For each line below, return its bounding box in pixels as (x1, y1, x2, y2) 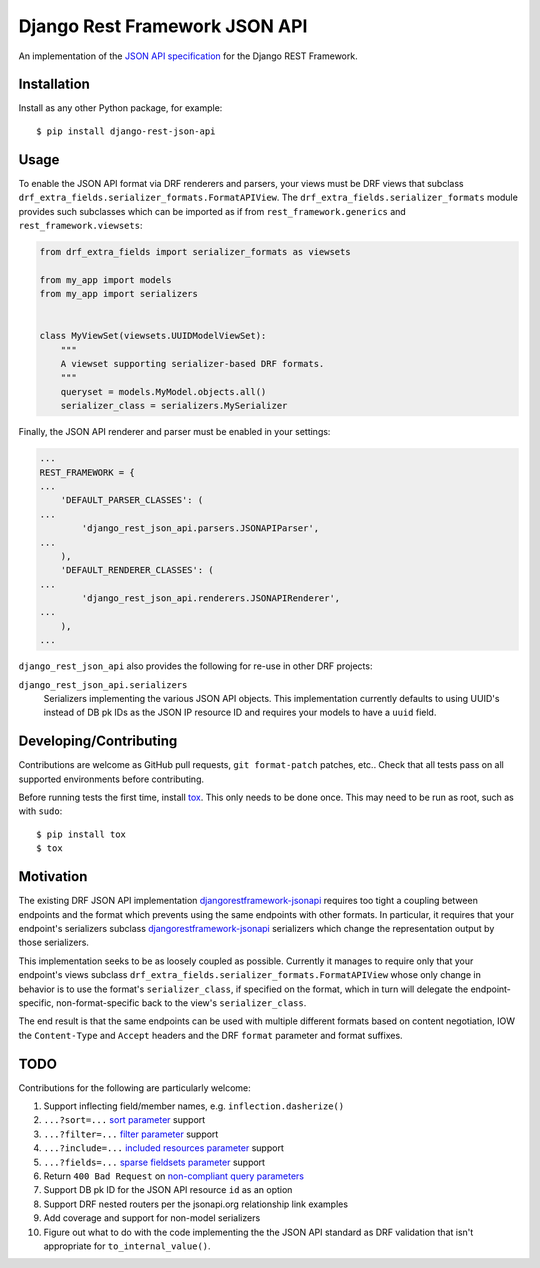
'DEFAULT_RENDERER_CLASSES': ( (60, 565, 214, 576)
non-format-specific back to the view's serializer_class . (56, 996, 307, 1009)
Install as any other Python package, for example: (18, 102, 223, 114)
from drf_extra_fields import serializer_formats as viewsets (39, 246, 351, 257)
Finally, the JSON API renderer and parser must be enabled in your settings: (18, 426, 331, 438)
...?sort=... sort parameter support (43, 1114, 206, 1126)
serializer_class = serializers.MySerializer (60, 400, 288, 412)
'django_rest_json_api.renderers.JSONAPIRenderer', (81, 593, 341, 604)
